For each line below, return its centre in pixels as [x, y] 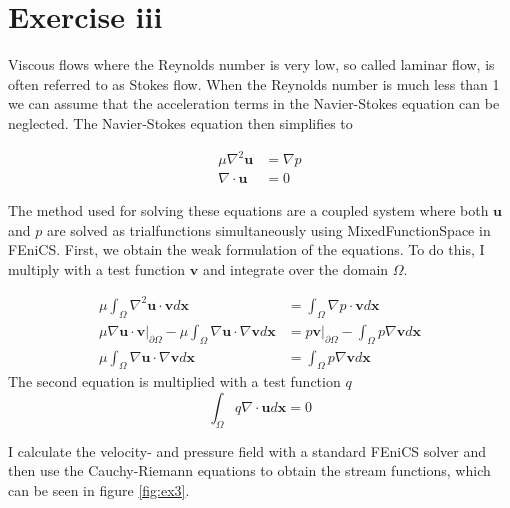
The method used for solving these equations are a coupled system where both [248, 210]
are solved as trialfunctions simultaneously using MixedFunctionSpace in [268, 229]
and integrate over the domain [295, 268]
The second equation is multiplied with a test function [174, 381]
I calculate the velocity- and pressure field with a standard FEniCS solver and [247, 450]
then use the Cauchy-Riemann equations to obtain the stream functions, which [249, 470]
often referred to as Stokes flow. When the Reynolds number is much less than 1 [254, 83]
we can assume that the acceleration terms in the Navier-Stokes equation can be [254, 103]
